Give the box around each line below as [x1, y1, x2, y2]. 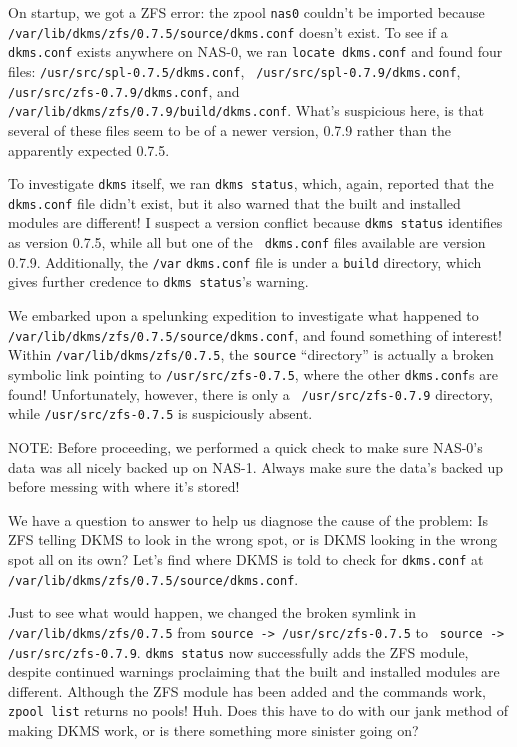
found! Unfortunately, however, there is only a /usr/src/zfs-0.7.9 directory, [8, 383, 493, 404]
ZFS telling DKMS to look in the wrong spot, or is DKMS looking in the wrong [8, 529, 498, 550]
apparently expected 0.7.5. [8, 139, 170, 160]
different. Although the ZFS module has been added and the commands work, [8, 680, 487, 701]
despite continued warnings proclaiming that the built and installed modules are [8, 661, 500, 682]
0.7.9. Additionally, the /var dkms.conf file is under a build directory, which [8, 251, 482, 272]
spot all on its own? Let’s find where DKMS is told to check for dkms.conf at [8, 548, 484, 569]
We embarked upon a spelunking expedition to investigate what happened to [8, 305, 479, 326]
